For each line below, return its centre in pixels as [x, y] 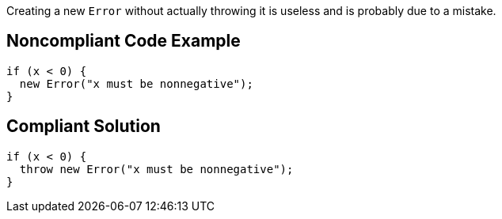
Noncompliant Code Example [124, 41]
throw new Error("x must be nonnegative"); [156, 169]
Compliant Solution [84, 126]
